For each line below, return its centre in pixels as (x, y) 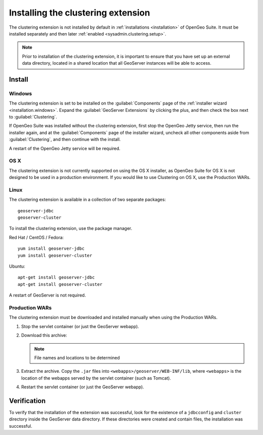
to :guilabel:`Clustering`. (33, 117)
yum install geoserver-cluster (55, 255)
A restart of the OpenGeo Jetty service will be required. (65, 148)
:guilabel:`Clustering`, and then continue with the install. (65, 139)
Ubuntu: (17, 266)
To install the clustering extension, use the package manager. (71, 228)
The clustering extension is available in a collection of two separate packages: (87, 200)
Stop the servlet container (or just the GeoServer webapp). (80, 326)
